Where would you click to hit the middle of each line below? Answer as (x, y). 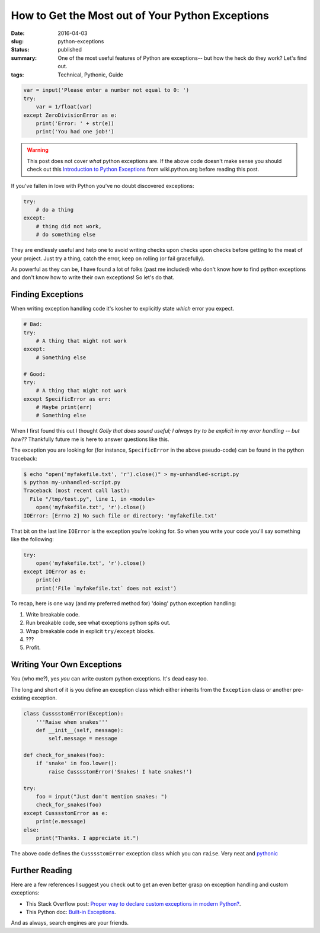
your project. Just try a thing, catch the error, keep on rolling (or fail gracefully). (108, 258)
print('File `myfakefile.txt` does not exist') (106, 588)
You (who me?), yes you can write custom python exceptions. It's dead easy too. (110, 679)
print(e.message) (61, 822)
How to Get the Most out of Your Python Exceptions (140, 15)
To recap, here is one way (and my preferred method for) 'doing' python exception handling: (124, 603)
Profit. (33, 648)
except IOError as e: (55, 571)
